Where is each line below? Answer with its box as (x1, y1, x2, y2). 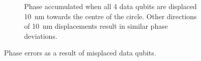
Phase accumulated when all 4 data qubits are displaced (24, 1, 197, 11)
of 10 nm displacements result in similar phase (24, 21, 168, 31)
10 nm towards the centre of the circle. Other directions (24, 11, 197, 21)
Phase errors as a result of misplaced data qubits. (4, 47, 156, 58)
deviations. (24, 30, 57, 41)
